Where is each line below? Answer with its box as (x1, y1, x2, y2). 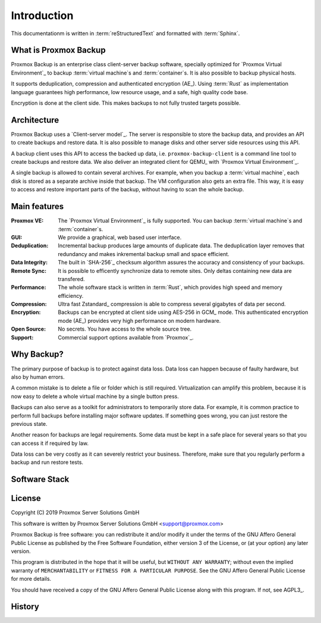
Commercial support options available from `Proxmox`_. (58, 334, 194, 341)
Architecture (11, 115, 59, 125)
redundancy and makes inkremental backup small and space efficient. (58, 250, 230, 257)
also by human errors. (11, 373, 65, 381)
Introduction (11, 9, 74, 22)
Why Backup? (11, 349, 64, 360)
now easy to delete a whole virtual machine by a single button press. (11, 393, 180, 400)
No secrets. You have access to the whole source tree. (58, 325, 192, 333)
